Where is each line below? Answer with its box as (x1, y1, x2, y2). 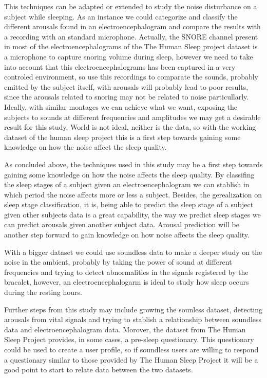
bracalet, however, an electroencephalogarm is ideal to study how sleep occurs (4, 276, 249, 287)
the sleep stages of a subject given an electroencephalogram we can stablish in (4, 179, 250, 190)
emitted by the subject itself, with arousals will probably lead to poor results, (4, 81, 249, 92)
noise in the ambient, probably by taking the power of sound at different (4, 256, 232, 267)
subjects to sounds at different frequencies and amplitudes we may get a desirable (4, 111, 261, 122)
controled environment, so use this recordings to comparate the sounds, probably (4, 71, 258, 82)
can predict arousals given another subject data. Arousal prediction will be (4, 219, 239, 230)
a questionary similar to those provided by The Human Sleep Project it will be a (4, 354, 258, 365)
